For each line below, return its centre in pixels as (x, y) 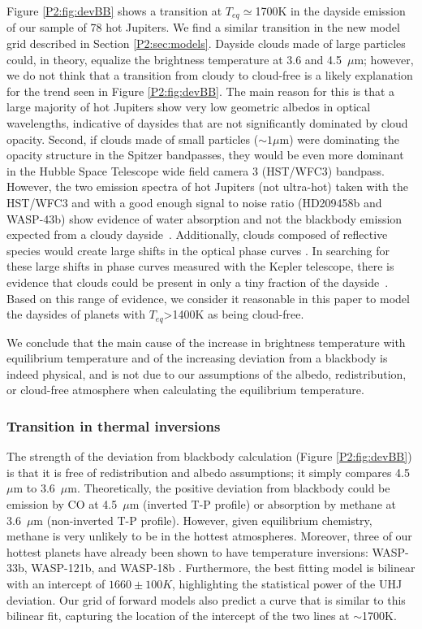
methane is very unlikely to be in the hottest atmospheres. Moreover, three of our (209, 536)
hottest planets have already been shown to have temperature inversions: (187, 551)
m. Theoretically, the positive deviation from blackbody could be (229, 488)
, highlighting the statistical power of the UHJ (287, 583)
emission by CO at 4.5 (62, 503)
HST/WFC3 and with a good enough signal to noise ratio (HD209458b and (194, 202)
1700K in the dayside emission (330, 11)
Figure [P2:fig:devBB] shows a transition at (114, 11)
